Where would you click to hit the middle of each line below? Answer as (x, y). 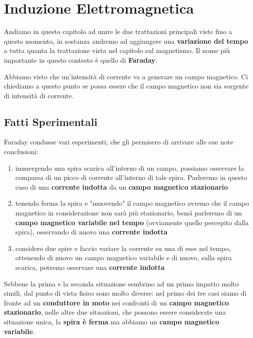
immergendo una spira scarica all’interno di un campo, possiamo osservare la (130, 168)
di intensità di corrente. (39, 95)
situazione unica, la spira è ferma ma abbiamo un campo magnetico (112, 321)
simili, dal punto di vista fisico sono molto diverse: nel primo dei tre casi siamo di (125, 293)
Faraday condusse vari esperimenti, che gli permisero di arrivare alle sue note (119, 142)
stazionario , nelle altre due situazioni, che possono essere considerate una (115, 312)
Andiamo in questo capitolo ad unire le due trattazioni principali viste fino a (118, 31)
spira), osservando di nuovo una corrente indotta (91, 232)
